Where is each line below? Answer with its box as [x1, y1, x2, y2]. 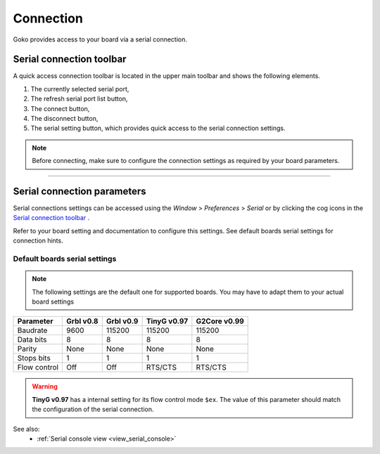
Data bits [17, 335, 47, 344]
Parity [17, 344, 37, 354]
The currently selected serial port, [30, 84, 129, 93]
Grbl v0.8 [66, 316, 99, 326]
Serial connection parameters [13, 186, 147, 197]
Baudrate [17, 325, 48, 335]
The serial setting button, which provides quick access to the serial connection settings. [30, 124, 286, 133]
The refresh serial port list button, [30, 95, 128, 103]
